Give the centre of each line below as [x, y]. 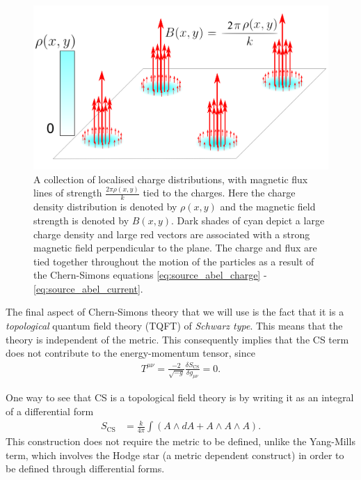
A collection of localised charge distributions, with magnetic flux [171, 179]
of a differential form [50, 411]
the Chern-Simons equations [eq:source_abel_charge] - [150, 275]
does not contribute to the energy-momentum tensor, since [130, 353]
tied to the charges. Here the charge [219, 193]
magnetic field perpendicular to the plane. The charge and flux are [175, 248]
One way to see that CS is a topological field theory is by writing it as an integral [180, 397]
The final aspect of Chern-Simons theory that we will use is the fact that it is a [175, 312]
